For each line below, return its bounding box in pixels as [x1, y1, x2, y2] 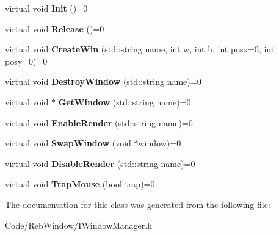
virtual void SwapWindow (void [5, 137, 131, 149]
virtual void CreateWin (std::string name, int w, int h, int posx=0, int [5, 43, 275, 55]
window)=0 [138, 137, 181, 149]
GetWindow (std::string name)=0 [58, 95, 191, 108]
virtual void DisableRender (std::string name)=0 [5, 157, 195, 170]
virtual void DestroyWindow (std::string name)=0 [5, 75, 201, 88]
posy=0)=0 [5, 54, 48, 67]
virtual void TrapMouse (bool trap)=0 [5, 177, 155, 190]
